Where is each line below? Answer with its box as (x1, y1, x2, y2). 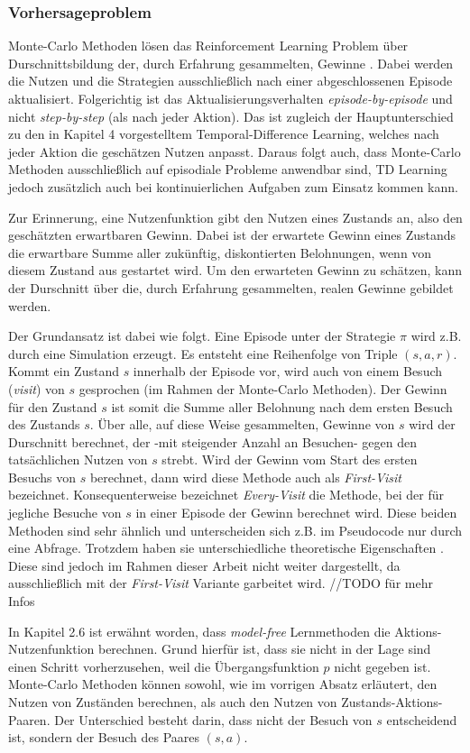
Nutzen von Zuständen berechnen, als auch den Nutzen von (8, 693, 337, 711)
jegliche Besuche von (8, 503, 122, 522)
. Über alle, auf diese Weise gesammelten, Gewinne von (89, 415, 395, 434)
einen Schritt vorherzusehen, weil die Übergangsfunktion (8, 657, 319, 675)
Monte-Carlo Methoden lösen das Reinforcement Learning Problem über (8, 36, 409, 55)
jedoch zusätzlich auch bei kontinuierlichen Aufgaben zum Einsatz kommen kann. (8, 177, 458, 196)
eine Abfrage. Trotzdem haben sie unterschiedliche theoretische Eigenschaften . (8, 538, 444, 557)
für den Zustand (8, 397, 97, 416)
